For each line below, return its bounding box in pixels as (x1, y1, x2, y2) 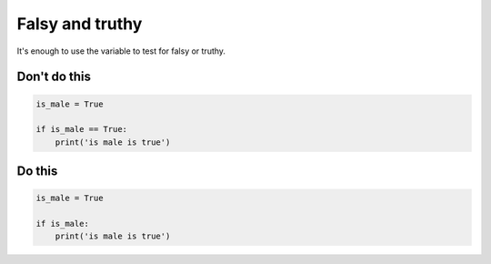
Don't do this (16, 69, 91, 85)
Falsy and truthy (16, 14, 143, 34)
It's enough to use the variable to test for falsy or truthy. (16, 46, 226, 56)
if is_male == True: (35, 124, 127, 135)
